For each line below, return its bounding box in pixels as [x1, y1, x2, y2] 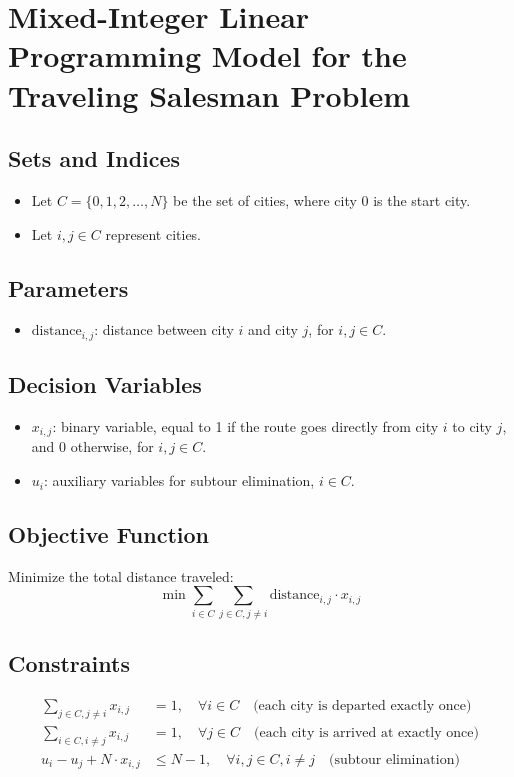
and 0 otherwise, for [31, 436, 154, 457]
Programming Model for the [8, 35, 407, 76]
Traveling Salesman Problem [8, 74, 410, 115]
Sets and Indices [8, 143, 181, 174]
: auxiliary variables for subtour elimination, [43, 470, 315, 491]
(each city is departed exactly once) [253, 698, 472, 713]
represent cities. [105, 223, 201, 244]
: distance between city [94, 319, 234, 340]
